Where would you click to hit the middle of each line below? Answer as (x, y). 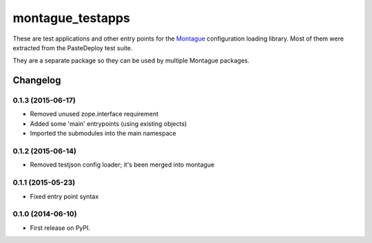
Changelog (37, 80)
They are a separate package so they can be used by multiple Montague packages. (131, 61)
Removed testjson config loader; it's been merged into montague (122, 165)
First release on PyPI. (60, 228)
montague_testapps (71, 18)
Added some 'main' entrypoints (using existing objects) (108, 123)
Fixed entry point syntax (64, 196)
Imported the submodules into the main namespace (103, 134)
